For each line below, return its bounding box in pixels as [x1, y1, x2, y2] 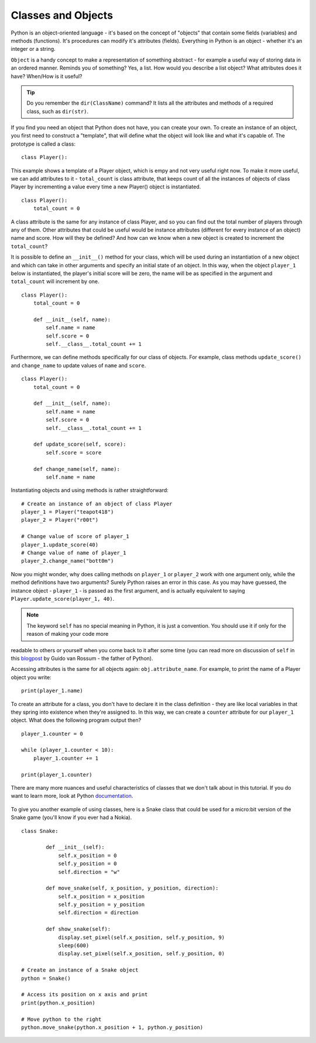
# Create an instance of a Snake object [21, 967, 139, 973]
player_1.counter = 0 [21, 730, 83, 737]
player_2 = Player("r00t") [21, 517, 99, 524]
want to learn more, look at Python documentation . [11, 793, 133, 800]
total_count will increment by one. [11, 278, 99, 285]
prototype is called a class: [11, 140, 76, 147]
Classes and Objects [11, 9, 114, 22]
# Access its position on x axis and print [21, 992, 148, 998]
